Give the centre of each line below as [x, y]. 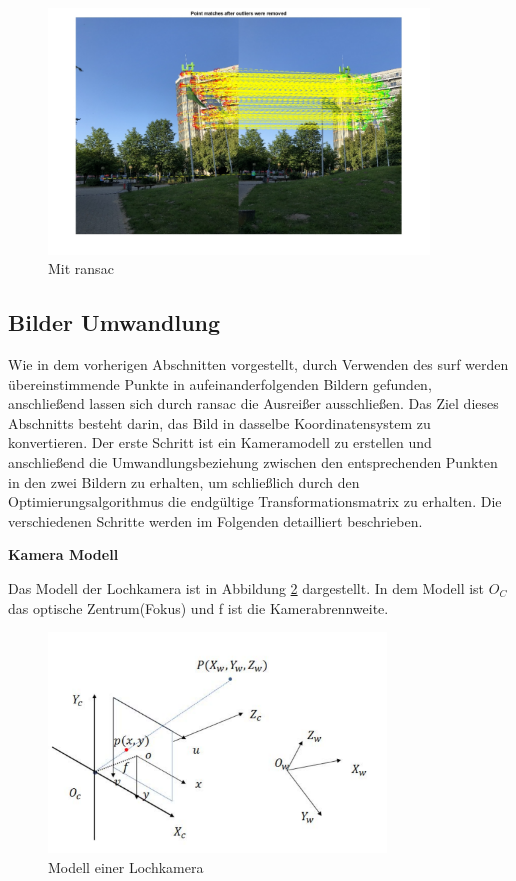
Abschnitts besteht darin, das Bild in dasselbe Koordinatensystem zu [219, 422]
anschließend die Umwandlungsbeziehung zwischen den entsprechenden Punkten [253, 462]
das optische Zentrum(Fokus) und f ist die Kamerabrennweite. [198, 607]
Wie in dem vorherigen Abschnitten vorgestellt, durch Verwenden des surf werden [258, 364]
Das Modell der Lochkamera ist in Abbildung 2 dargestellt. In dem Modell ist [246, 588]
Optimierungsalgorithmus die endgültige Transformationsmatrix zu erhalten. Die [255, 501]
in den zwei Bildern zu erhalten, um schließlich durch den [184, 481]
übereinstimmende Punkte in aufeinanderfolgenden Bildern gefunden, [220, 383]
